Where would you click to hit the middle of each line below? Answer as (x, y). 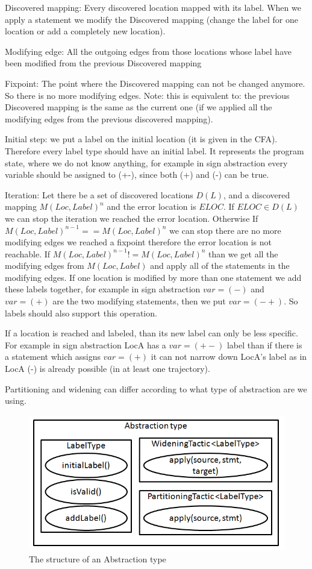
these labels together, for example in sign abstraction (103, 289)
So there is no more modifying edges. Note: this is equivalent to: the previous (147, 95)
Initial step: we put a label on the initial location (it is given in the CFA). (141, 139)
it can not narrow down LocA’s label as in (229, 357)
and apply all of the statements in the (220, 266)
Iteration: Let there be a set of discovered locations (99, 194)
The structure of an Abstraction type (98, 558)
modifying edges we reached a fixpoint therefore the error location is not (138, 242)
